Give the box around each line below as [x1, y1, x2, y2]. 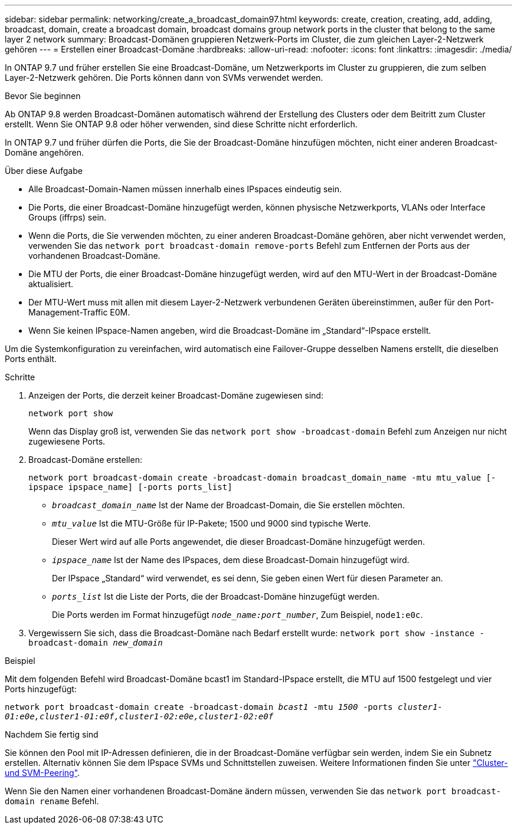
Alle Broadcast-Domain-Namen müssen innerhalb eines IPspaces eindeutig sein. [28, 184, 342, 194]
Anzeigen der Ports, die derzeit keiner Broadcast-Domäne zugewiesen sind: [28, 390, 323, 400]
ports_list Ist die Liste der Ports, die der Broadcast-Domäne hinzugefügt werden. [52, 591, 379, 601]
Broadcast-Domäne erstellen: [28, 455, 142, 465]
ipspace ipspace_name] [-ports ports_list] [28, 482, 233, 492]
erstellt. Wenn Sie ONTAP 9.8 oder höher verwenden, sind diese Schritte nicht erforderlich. [5, 119, 358, 129]
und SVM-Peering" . [5, 768, 80, 778]
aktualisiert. [28, 279, 74, 289]
